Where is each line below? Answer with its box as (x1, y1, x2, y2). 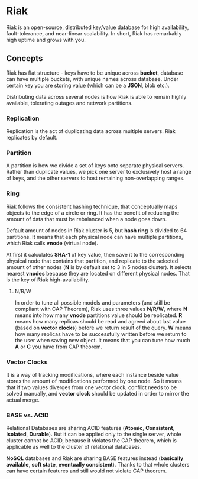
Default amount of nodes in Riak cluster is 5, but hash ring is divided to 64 (6, 226, 187, 234)
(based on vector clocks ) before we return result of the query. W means (14, 324, 192, 331)
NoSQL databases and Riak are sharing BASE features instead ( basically (6, 455, 184, 462)
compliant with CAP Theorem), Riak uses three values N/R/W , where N (14, 305, 188, 312)
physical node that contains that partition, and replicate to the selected (6, 257, 178, 264)
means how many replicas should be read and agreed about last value (14, 318, 186, 325)
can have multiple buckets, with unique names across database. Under (6, 75, 179, 82)
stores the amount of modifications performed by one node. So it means (6, 377, 182, 384)
